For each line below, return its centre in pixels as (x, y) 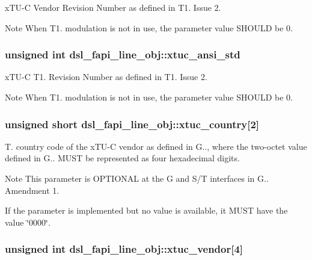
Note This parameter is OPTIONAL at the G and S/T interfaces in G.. (137, 178)
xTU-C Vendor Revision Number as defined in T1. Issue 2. (113, 7)
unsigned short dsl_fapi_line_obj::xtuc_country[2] (132, 124)
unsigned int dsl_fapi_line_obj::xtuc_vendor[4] (124, 249)
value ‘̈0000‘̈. (28, 222)
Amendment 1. (32, 190)
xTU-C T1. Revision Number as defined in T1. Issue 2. (106, 77)
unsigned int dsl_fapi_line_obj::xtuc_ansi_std (123, 54)
